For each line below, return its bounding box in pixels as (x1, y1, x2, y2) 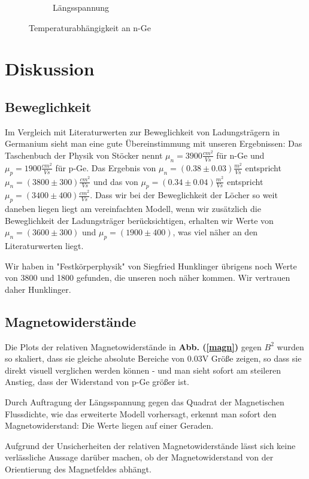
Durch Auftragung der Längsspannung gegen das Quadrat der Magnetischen (5, 396, 284, 408)
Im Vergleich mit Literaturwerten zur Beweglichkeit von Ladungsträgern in (5, 125, 280, 138)
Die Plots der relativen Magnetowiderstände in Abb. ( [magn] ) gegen (5, 340, 262, 353)
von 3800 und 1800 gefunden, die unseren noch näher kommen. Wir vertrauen (5, 271, 290, 284)
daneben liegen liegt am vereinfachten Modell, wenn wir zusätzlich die (5, 202, 261, 215)
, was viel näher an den (172, 226, 258, 238)
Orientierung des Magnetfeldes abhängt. (5, 463, 152, 475)
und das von (93, 175, 138, 187)
